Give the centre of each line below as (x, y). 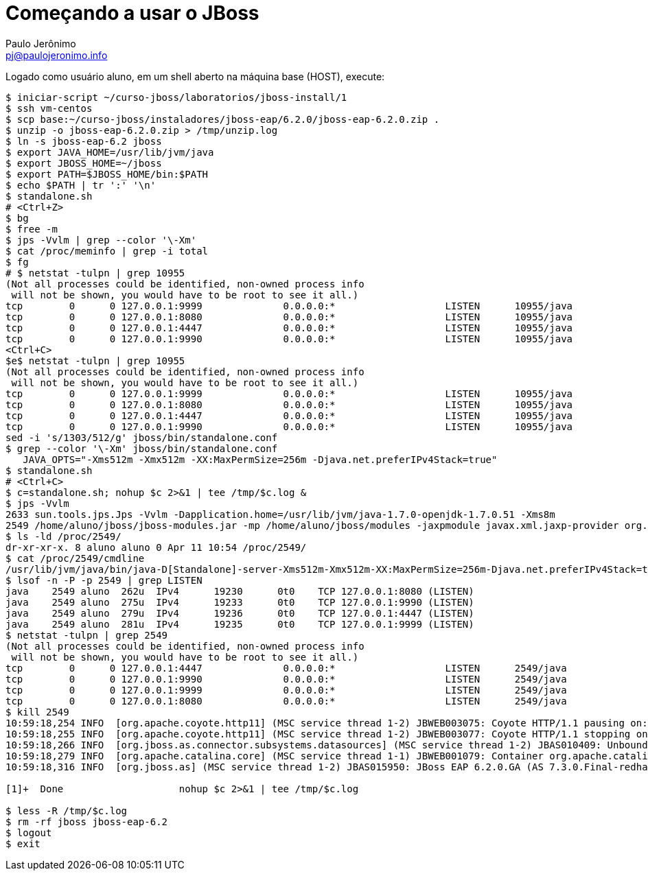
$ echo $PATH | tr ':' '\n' (81, 185)
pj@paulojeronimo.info (57, 55)
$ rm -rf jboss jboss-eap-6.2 (87, 821)
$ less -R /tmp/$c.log (67, 810)
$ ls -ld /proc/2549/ (63, 536)
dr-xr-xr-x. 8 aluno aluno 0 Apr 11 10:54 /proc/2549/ (156, 547)
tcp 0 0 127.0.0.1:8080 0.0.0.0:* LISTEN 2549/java (286, 701)
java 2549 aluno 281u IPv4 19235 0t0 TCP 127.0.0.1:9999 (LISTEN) (240, 624)
